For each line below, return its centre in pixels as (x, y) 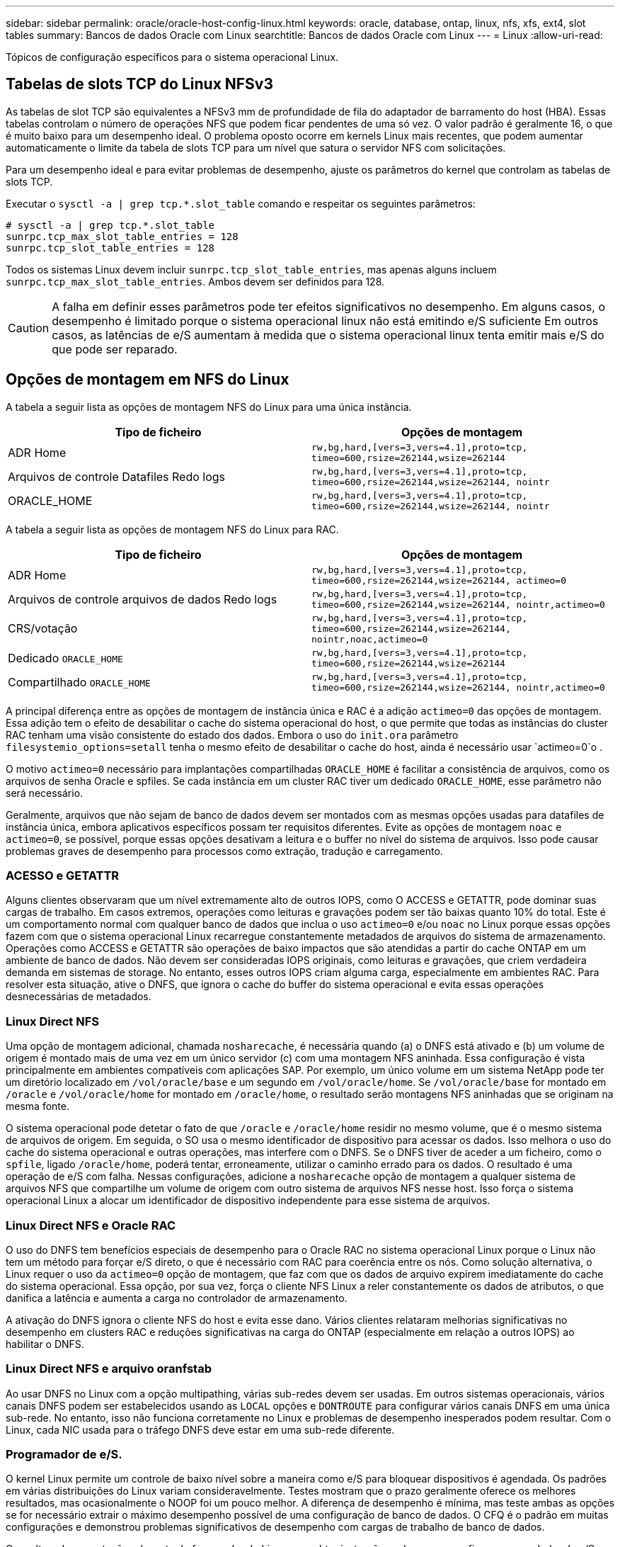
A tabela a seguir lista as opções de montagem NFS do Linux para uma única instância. (209, 407)
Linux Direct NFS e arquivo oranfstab (109, 1369)
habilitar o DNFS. (45, 1344)
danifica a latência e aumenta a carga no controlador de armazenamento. (177, 1298)
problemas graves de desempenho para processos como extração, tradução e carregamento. (224, 851)
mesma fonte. (38, 1106)
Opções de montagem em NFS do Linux (148, 380)
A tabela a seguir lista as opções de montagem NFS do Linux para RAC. (172, 529)
